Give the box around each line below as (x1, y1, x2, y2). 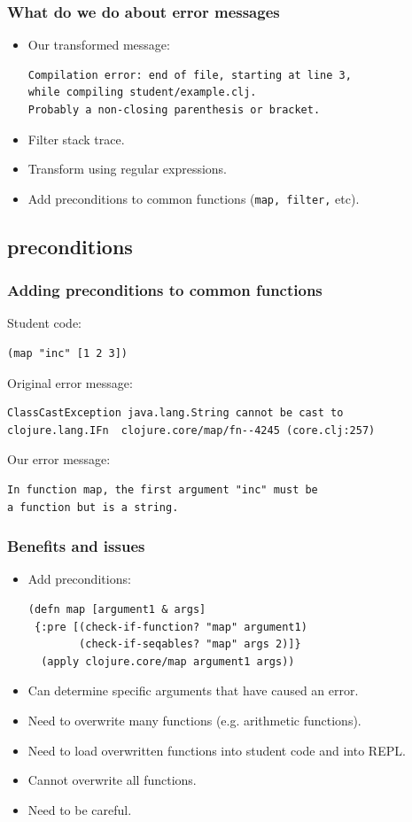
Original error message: (7, 373, 133, 392)
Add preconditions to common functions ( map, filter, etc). (27, 189, 360, 207)
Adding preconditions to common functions (7, 279, 323, 301)
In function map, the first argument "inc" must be (7, 484, 318, 496)
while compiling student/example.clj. (27, 86, 257, 99)
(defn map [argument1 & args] (27, 603, 206, 616)
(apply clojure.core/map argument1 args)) (41, 655, 295, 668)
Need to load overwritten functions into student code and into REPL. (27, 741, 406, 759)
